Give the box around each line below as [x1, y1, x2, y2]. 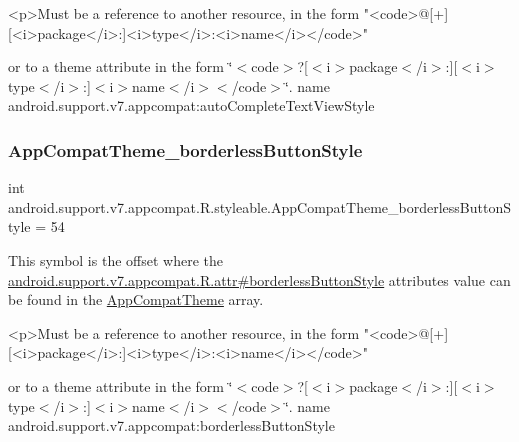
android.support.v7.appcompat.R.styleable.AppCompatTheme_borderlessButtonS [8, 196, 512, 217]
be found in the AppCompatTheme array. [8, 289, 264, 310]
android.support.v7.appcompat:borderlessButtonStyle [8, 415, 335, 436]
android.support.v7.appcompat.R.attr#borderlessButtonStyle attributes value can [8, 269, 511, 290]
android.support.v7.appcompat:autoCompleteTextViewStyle [8, 95, 375, 116]
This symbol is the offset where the [8, 249, 223, 270]
